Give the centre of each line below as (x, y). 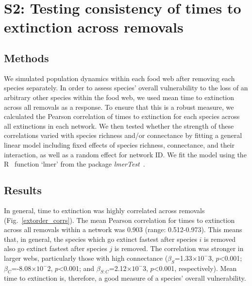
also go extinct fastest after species (56, 248)
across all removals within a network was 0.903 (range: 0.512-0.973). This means (123, 229)
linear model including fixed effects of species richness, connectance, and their (119, 144)
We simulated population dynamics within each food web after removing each (119, 78)
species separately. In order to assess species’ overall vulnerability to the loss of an (126, 88)
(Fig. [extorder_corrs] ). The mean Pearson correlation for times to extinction (119, 220)
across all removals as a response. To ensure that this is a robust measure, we (119, 107)
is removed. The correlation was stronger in (179, 248)
